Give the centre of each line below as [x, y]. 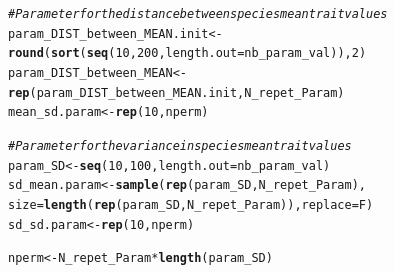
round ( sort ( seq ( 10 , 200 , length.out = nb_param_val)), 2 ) [187, 53]
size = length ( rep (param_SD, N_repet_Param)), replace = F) [191, 204]
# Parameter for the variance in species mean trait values [180, 145]
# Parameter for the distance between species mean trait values [198, 14]
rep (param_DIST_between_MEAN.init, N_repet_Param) [176, 92]
